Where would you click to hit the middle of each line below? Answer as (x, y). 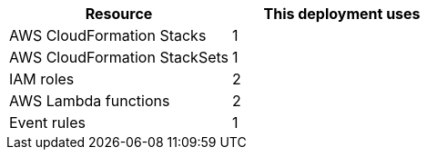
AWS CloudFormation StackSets (119, 57)
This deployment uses (342, 14)
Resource (119, 14)
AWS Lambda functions (90, 101)
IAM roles (42, 79)
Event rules (47, 123)
